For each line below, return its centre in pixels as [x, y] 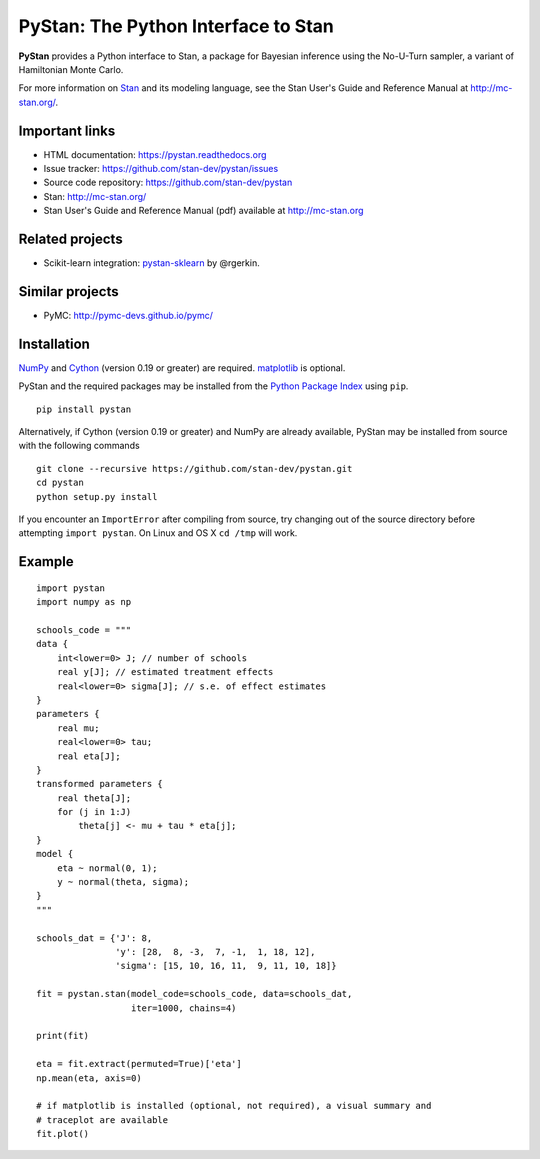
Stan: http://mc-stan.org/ [95, 196]
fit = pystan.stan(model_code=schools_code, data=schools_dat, [194, 994]
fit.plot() [63, 1134]
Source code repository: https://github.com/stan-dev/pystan [168, 182]
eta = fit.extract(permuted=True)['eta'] [139, 1064]
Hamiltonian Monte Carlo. [71, 69]
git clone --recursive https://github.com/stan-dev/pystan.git [194, 468]
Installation [54, 343]
